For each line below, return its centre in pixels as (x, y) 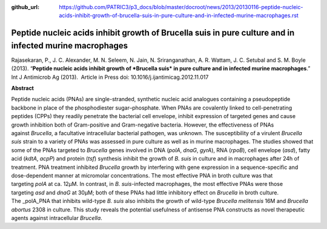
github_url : (25, 7)
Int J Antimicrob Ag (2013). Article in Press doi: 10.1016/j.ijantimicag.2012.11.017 (110, 77)
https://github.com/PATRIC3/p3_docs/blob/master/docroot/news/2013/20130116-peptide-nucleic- (181, 7)
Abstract (23, 88)
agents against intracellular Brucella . (57, 217)
